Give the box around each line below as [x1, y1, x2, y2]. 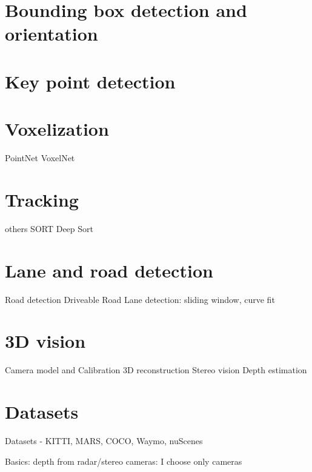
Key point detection [5, 68, 176, 93]
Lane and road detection [5, 258, 213, 282]
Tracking [5, 187, 79, 211]
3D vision [5, 328, 86, 353]
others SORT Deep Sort [5, 222, 93, 234]
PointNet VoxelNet [5, 151, 75, 164]
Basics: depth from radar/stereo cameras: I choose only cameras [5, 454, 242, 467]
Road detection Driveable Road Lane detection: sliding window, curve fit [5, 293, 275, 305]
